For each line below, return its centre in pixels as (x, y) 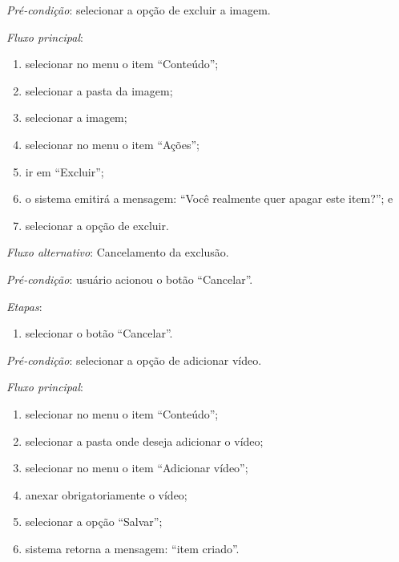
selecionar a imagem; (76, 117)
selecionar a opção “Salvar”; (94, 522)
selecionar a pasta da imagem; (99, 90)
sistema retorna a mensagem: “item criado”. (132, 548)
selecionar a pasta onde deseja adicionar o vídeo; (144, 441)
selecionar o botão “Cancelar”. (99, 333)
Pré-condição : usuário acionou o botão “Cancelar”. (130, 279)
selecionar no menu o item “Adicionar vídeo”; (137, 468)
